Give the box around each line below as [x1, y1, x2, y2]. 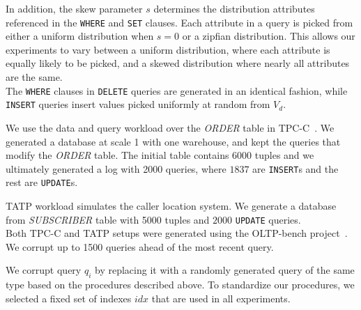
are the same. [6, 70, 63, 84]
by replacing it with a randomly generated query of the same [95, 263, 355, 277]
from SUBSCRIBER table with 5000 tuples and [6, 212, 210, 226]
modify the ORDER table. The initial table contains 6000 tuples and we [6, 148, 314, 162]
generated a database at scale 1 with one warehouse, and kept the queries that [6, 134, 341, 148]
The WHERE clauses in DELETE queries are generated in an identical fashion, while [6, 83, 348, 98]
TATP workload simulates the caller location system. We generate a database [6, 199, 337, 213]
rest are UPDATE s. [6, 175, 78, 189]
